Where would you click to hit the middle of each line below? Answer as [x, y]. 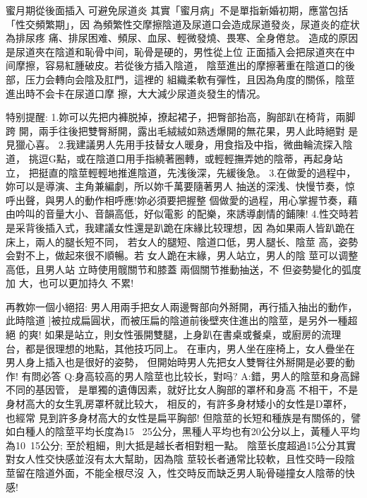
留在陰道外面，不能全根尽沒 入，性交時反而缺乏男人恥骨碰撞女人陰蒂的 [180, 473]
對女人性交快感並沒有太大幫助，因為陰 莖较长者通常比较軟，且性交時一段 [175, 459]
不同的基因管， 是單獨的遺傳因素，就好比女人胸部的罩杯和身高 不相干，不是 [182, 390]
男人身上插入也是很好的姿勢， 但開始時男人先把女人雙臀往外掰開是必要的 [175, 362]
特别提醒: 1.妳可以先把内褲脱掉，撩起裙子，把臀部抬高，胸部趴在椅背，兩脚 [181, 117]
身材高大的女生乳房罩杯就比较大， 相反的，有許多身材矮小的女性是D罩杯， [179, 404]
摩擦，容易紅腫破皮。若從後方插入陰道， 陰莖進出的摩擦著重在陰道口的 [180, 65]
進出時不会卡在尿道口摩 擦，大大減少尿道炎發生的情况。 [136, 93]
